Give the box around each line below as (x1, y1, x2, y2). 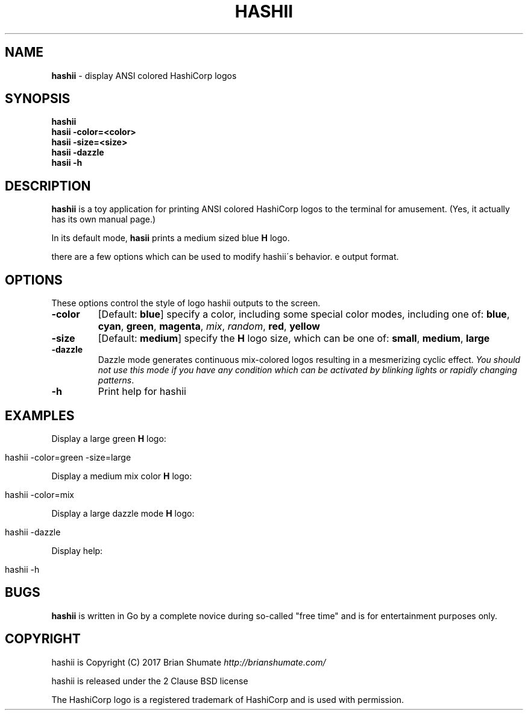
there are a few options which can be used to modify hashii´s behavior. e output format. (51, 251, 399, 262)
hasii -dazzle (51, 147, 104, 158)
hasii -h (51, 157, 83, 168)
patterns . (98, 375, 134, 386)
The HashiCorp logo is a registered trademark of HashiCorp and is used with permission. (51, 694, 404, 705)
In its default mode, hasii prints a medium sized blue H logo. (51, 233, 290, 244)
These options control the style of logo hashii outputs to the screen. (51, 298, 321, 309)
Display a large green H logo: (51, 433, 166, 444)
